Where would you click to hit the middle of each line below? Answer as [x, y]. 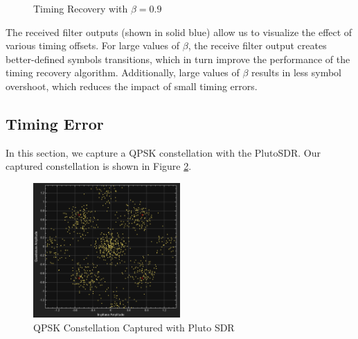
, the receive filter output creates [257, 45]
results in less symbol [296, 72]
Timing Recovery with [81, 8]
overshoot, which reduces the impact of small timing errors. [132, 86]
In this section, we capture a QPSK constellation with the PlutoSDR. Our [163, 152]
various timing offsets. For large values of [93, 45]
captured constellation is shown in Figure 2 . [99, 166]
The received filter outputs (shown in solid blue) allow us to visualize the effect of [179, 32]
